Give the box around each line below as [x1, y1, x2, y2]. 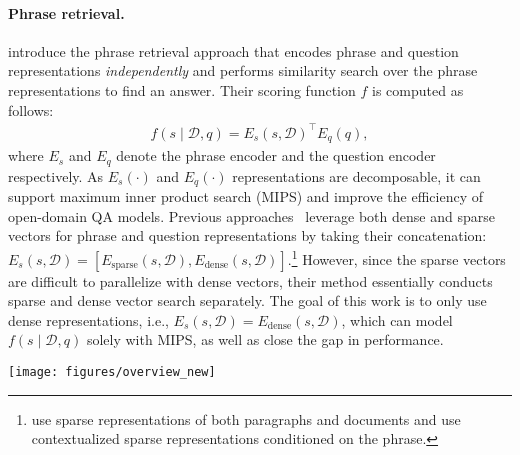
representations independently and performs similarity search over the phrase [8, 60, 478, 81]
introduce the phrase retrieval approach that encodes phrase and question [8, 40, 459, 61]
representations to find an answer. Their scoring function [8, 79, 356, 100]
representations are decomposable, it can [232, 165, 481, 186]
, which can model [341, 309, 453, 330]
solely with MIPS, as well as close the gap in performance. [86, 329, 444, 350]
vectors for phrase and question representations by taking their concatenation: [8, 225, 487, 246]
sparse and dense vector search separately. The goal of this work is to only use [8, 290, 487, 311]
